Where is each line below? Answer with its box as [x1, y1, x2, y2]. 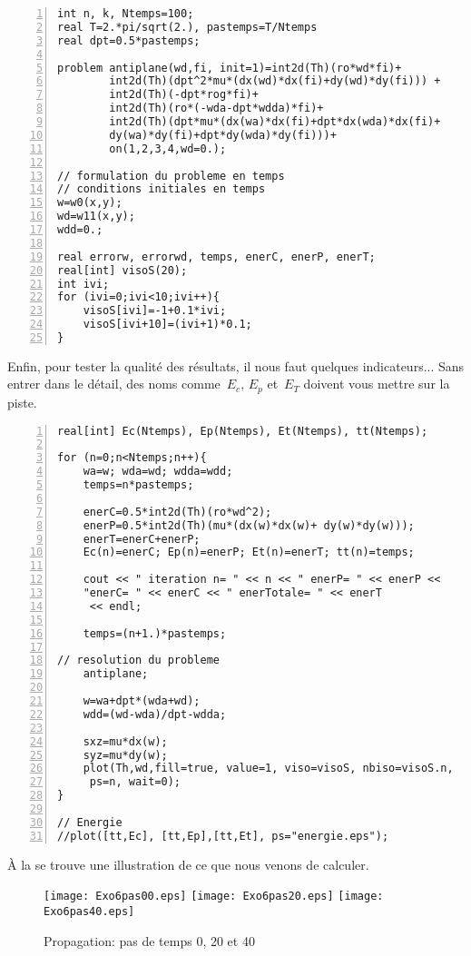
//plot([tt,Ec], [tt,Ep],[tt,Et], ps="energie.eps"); [57, 829, 389, 843]
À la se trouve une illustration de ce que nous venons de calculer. [7, 854, 369, 873]
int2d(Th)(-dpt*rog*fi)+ [109, 88, 259, 102]
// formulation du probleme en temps [57, 169, 285, 182]
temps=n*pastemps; [83, 478, 194, 492]
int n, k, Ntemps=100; [57, 7, 194, 20]
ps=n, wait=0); [89, 775, 182, 789]
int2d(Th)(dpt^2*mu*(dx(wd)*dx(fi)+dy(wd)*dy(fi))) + [109, 74, 441, 88]
